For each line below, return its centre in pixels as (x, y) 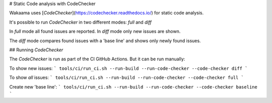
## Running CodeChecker (36, 50)
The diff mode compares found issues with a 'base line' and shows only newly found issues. (105, 41)
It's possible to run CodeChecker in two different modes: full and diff (81, 22)
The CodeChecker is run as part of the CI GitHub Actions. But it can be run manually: (97, 59)
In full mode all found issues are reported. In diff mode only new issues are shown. (95, 31)
